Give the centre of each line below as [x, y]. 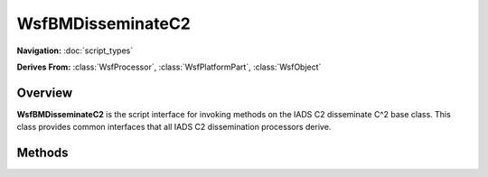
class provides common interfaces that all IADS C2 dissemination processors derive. [174, 127]
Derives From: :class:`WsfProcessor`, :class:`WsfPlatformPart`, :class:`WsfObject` [169, 67]
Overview [45, 93]
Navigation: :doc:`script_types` [75, 51]
